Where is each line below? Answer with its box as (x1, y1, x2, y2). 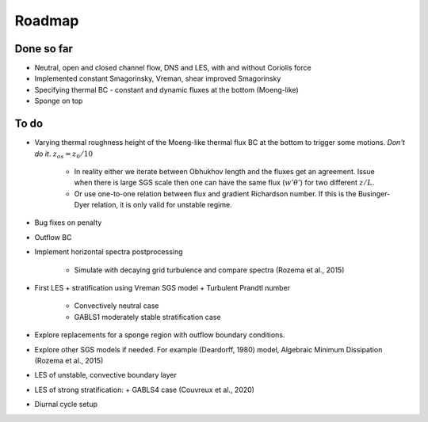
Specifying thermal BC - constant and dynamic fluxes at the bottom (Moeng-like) (34, 85, 299, 94)
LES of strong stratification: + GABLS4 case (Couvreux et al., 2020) (34, 385, 255, 394)
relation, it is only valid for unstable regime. (91, 200, 233, 210)
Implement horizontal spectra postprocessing (34, 247, 183, 257)
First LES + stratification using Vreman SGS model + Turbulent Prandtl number (34, 283, 291, 293)
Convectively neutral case (74, 301, 159, 310)
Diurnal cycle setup (34, 400, 98, 409)
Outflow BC (34, 232, 72, 241)
